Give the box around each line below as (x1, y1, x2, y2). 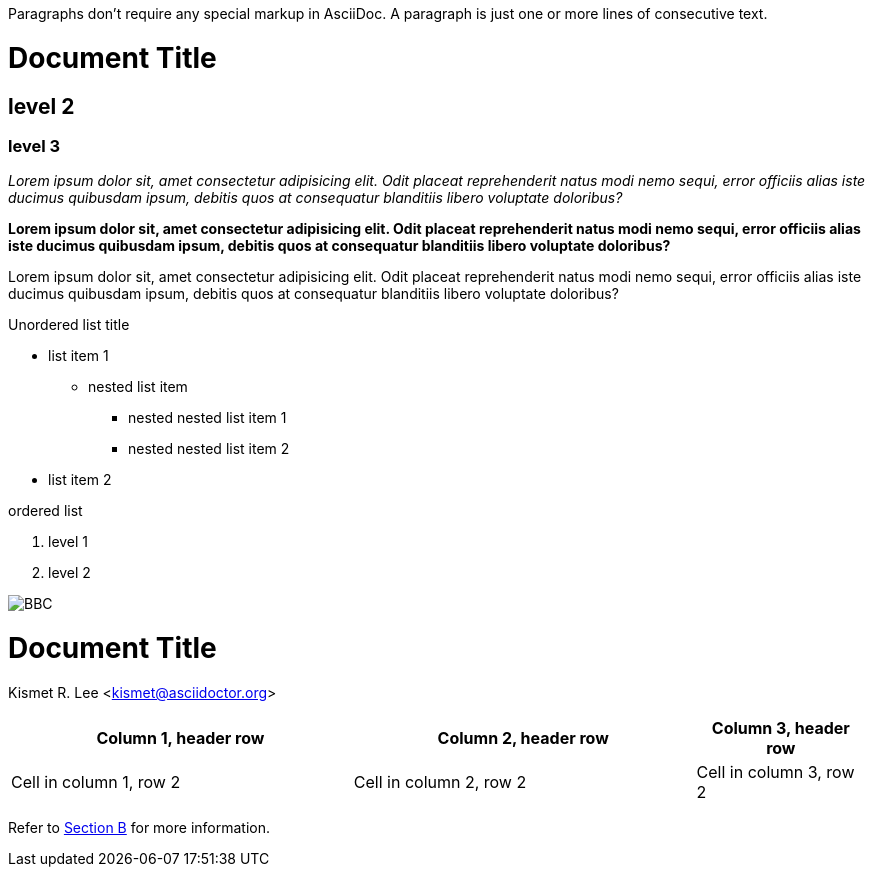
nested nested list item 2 (128, 440, 290, 458)
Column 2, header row (437, 727, 609, 748)
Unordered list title (8, 316, 130, 334)
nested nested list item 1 (128, 409, 287, 427)
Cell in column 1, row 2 (11, 771, 181, 792)
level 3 (8, 135, 61, 156)
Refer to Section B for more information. (8, 818, 271, 836)
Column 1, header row (96, 727, 265, 748)
